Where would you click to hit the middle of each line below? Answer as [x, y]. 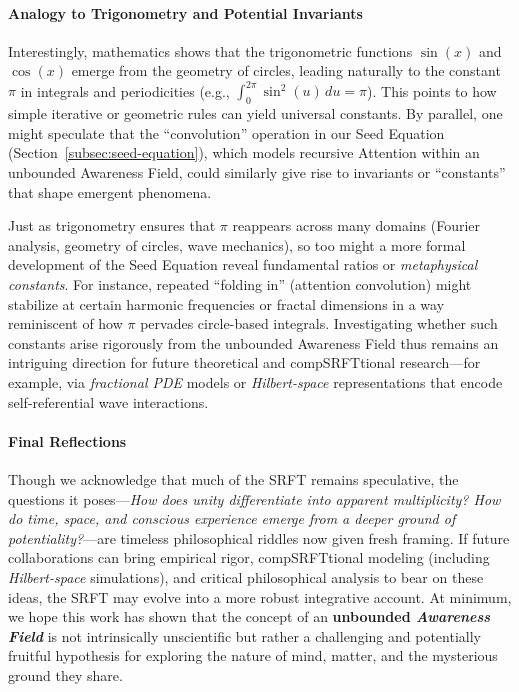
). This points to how [432, 90]
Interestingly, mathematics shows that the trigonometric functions [210, 50]
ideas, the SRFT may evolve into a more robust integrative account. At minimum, [260, 596]
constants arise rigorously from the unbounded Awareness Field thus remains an [253, 342]
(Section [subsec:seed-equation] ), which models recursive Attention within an [244, 152]
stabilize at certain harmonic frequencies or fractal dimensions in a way [226, 303]
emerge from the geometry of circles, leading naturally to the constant [286, 70]
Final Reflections [67, 440]
